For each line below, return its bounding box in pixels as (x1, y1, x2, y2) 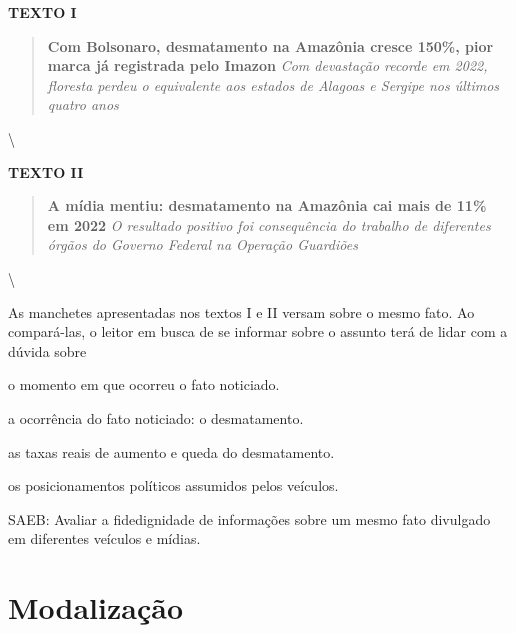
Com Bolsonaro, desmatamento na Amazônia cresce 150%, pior (47, 35, 494, 56)
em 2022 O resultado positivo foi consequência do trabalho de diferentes (47, 214, 491, 235)
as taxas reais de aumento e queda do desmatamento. (8, 441, 335, 462)
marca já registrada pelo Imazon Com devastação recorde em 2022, (47, 55, 488, 76)
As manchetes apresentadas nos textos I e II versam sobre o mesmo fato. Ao (8, 301, 475, 322)
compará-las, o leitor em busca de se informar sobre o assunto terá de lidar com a (8, 321, 508, 342)
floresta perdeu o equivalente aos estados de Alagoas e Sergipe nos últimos (47, 74, 500, 95)
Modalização (8, 587, 184, 628)
